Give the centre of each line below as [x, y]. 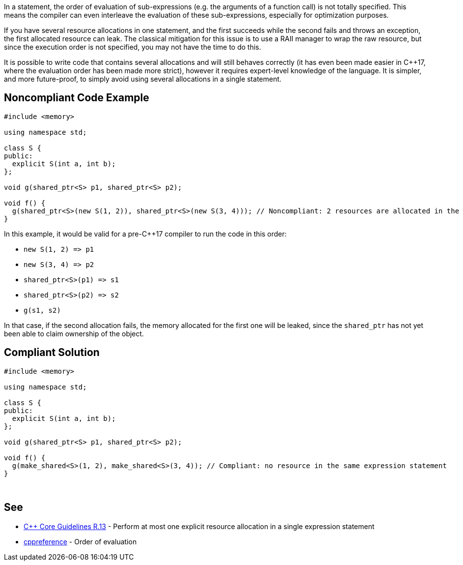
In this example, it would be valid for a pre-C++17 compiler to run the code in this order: [145, 234]
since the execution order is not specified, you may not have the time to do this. [133, 47]
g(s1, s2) [42, 310]
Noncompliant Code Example [77, 98]
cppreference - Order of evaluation [80, 541]
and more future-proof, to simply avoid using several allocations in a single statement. [143, 79]
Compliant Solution [52, 353]
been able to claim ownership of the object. [74, 333]
